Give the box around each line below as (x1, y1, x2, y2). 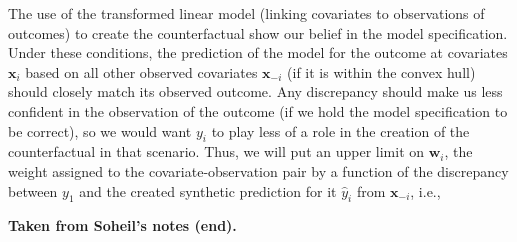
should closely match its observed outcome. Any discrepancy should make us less (8, 81, 503, 102)
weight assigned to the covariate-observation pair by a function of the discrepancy (8, 160, 509, 181)
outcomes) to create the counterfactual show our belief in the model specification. (8, 22, 508, 43)
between (8, 180, 58, 201)
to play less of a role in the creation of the (211, 120, 470, 141)
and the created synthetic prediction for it (79, 180, 337, 201)
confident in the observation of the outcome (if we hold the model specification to (8, 100, 508, 121)
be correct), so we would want (8, 120, 192, 141)
